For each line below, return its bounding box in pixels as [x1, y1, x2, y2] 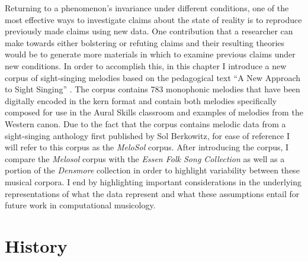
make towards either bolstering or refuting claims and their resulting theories [5, 36, 285, 49]
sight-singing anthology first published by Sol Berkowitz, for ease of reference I [5, 129, 290, 141]
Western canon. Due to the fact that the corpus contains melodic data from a [5, 117, 286, 130]
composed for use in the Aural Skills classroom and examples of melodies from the [5, 106, 303, 118]
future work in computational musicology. [5, 199, 156, 211]
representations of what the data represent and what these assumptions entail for [5, 187, 300, 199]
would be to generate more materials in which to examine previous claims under [5, 48, 296, 60]
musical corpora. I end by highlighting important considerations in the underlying [5, 175, 302, 188]
